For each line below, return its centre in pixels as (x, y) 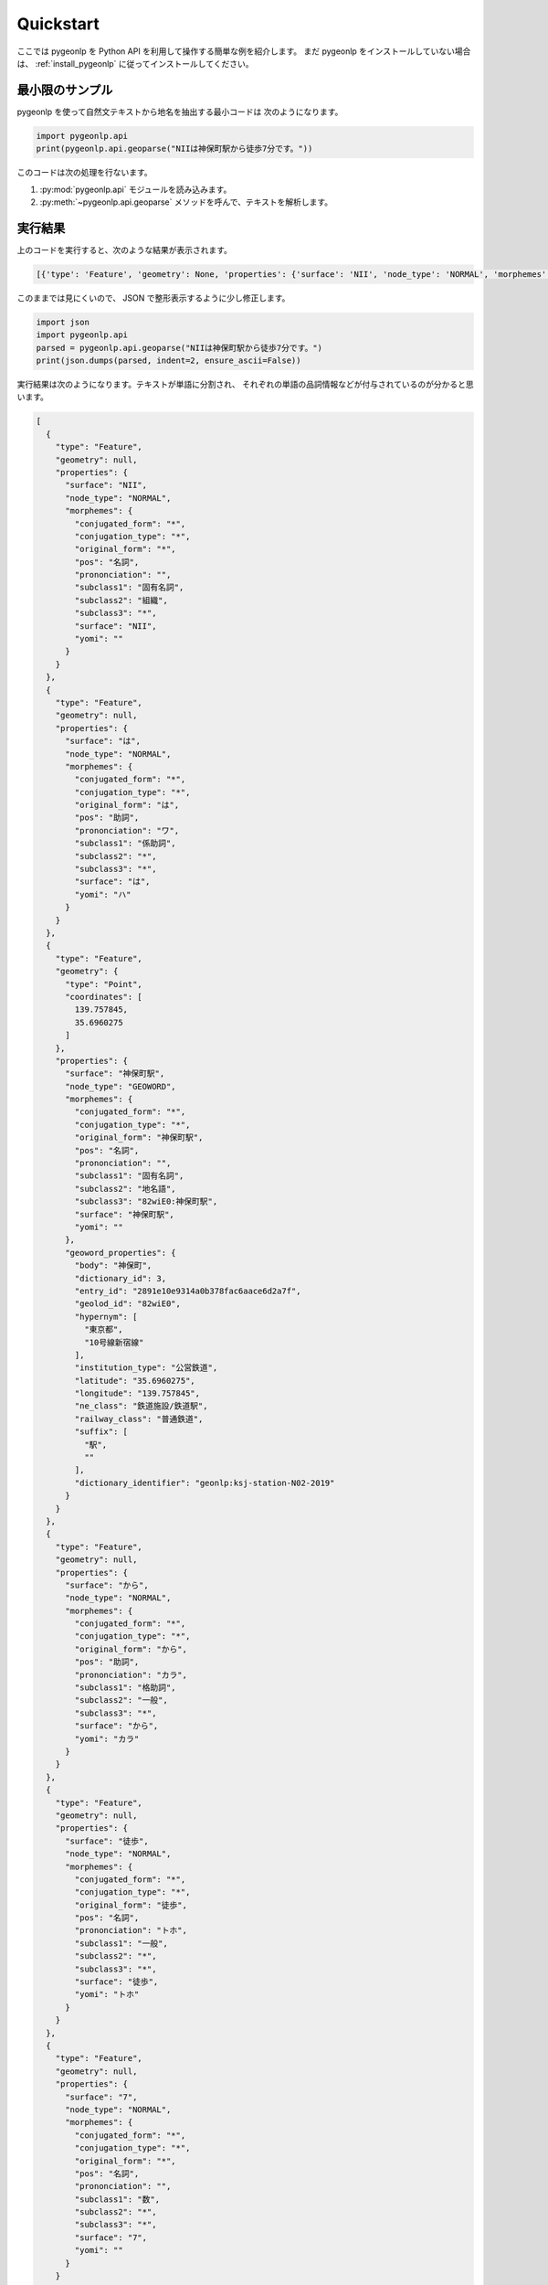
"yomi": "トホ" (107, 1994)
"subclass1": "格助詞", (125, 1688)
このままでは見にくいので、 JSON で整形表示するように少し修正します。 (153, 298)
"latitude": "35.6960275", (135, 1381)
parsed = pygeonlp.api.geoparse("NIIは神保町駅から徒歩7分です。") (179, 348)
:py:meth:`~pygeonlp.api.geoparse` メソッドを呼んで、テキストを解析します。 (186, 202)
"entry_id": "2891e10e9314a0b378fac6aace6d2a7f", (188, 1291)
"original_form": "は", (127, 805)
